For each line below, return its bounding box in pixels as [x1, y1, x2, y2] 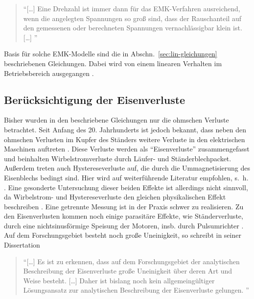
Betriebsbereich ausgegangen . [4, 68, 94, 78]
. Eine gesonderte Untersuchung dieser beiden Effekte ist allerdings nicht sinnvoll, [4, 182, 248, 192]
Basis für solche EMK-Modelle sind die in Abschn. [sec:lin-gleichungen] [4, 49, 217, 59]
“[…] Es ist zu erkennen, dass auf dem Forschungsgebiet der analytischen [23, 256, 240, 266]
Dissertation [4, 240, 40, 250]
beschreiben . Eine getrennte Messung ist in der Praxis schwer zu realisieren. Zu [4, 201, 244, 211]
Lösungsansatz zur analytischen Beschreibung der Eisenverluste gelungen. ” [23, 285, 249, 295]
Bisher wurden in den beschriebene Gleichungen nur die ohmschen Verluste [4, 115, 229, 125]
